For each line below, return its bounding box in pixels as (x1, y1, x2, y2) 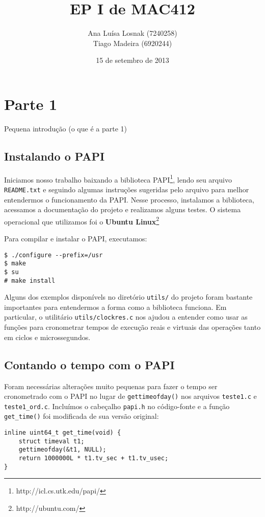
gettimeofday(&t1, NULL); (18, 446, 107, 454)
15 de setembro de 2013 (96, 55, 169, 65)
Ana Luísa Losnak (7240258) (88, 28, 177, 38)
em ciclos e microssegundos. (4, 331, 91, 342)
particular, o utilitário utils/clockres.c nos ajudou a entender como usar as (4, 311, 248, 322)
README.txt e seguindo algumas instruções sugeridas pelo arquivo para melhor (4, 184, 249, 194)
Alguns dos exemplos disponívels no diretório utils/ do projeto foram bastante (4, 291, 253, 302)
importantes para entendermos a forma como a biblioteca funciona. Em (4, 301, 227, 312)
